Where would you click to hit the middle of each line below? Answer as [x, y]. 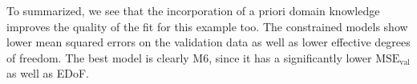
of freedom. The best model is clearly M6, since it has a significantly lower [189, 57]
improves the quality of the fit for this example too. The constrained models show [207, 26]
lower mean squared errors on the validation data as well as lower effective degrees [208, 42]
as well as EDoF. [48, 73]
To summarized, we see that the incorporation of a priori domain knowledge [193, 10]
